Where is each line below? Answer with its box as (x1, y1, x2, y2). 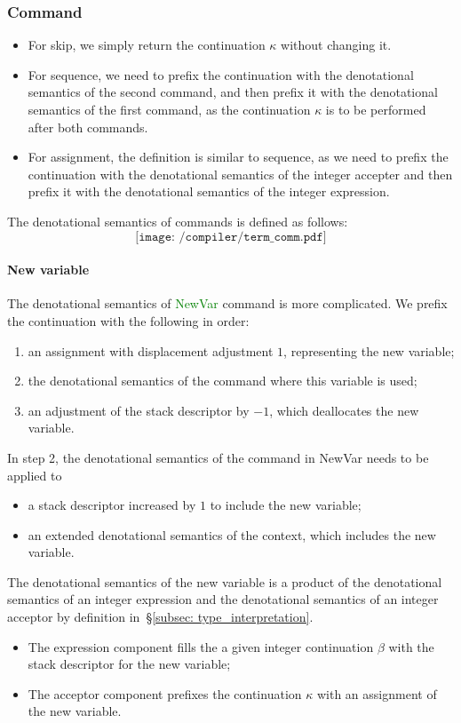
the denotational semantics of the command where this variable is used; (28, 371, 417, 390)
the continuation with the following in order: (7, 311, 250, 330)
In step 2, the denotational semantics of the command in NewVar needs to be (7, 448, 429, 466)
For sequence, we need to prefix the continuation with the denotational (28, 65, 414, 83)
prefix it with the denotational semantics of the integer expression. (28, 182, 390, 201)
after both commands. (28, 117, 148, 136)
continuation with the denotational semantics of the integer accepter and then (28, 164, 453, 183)
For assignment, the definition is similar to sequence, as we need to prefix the (28, 147, 449, 166)
